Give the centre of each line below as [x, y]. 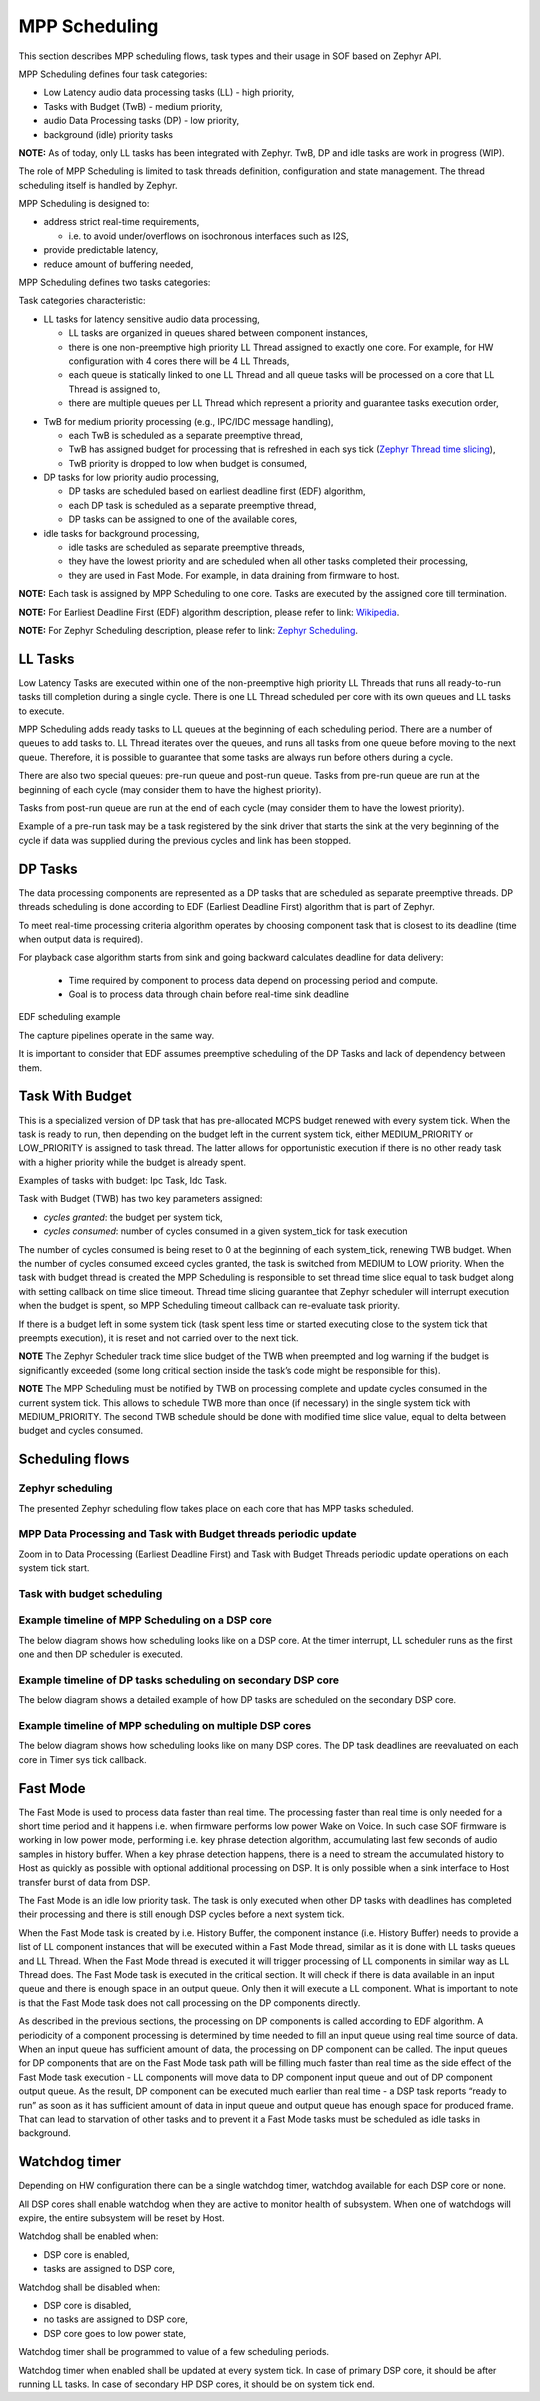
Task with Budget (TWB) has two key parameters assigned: [140, 1199]
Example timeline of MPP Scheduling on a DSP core [145, 1620]
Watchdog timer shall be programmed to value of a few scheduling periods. [174, 2352]
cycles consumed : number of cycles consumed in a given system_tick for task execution [226, 1231]
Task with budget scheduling [90, 1593]
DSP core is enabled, [86, 2254]
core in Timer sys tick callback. [82, 1759]
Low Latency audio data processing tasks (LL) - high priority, [169, 92]
